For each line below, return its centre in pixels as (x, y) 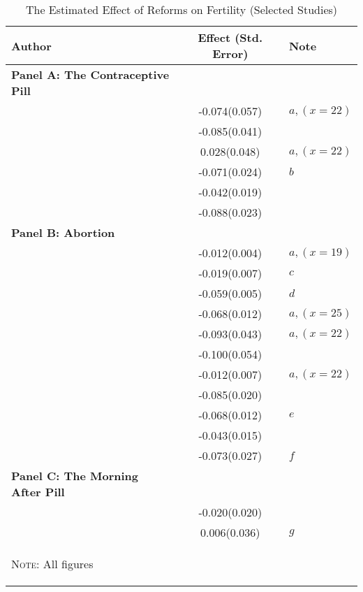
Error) (230, 53)
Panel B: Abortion (63, 232)
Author (31, 45)
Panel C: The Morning (75, 476)
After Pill (38, 492)
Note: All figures (52, 564)
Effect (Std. (230, 37)
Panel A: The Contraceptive (90, 74)
